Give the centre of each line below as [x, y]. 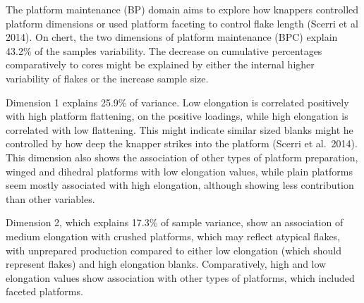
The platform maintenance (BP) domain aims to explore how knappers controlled [182, 9]
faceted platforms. [44, 291]
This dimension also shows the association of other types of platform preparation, [182, 157]
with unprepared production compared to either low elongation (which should [174, 250]
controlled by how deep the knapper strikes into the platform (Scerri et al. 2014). [182, 143]
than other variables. [50, 198]
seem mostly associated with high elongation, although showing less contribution [180, 185]
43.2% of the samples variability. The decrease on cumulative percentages [164, 50]
